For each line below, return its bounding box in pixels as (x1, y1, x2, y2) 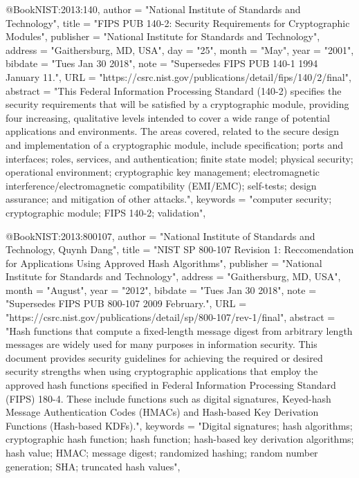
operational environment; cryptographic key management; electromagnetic (6, 165, 320, 179)
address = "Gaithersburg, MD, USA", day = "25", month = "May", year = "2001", (6, 42, 354, 57)
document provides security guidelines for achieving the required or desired (6, 350, 323, 365)
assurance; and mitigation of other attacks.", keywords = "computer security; (6, 192, 332, 206)
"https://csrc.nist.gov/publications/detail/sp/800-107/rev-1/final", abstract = (6, 310, 335, 324)
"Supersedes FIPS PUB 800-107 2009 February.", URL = (6, 296, 247, 311)
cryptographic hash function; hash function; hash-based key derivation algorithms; (6, 432, 354, 446)
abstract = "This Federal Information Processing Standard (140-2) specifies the (6, 83, 342, 98)
